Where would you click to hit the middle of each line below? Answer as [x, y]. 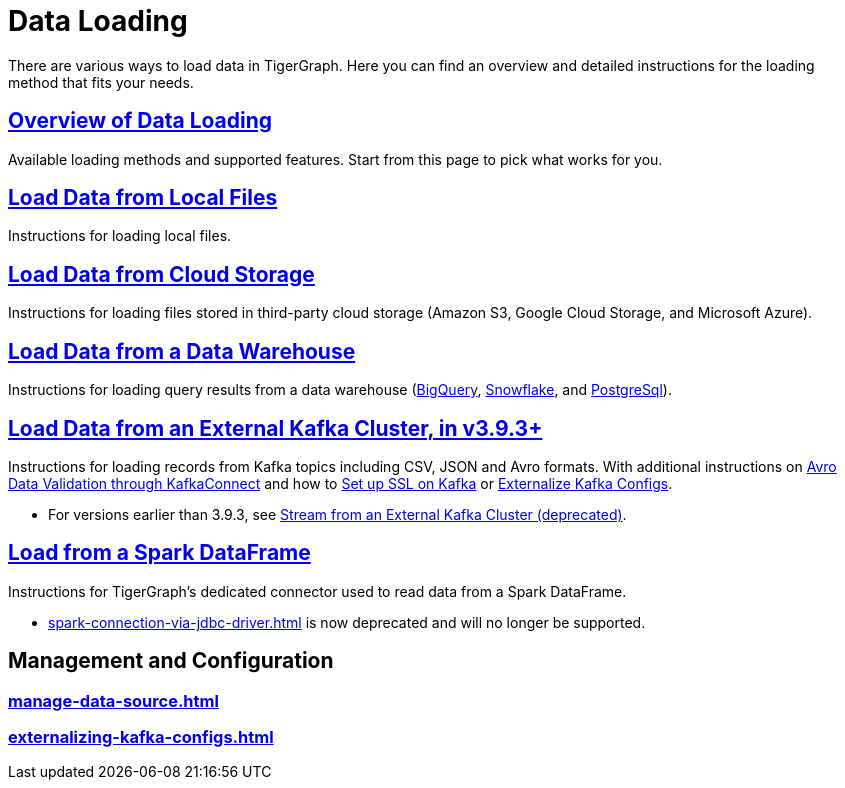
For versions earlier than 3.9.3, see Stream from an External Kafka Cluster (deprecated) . [337, 514]
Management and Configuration [171, 661]
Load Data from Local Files [143, 198]
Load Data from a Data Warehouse [182, 351]
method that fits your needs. [101, 82]
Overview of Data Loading [140, 121]
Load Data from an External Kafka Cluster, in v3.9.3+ [275, 428]
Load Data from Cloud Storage [161, 274]
